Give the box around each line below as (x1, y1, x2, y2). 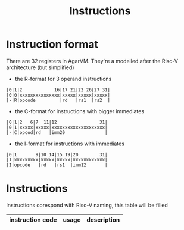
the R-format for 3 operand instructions (14, 75, 112, 82)
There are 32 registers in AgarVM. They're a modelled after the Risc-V (6, 57, 179, 64)
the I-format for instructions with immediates (14, 140, 125, 147)
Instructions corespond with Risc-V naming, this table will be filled (6, 201, 169, 209)
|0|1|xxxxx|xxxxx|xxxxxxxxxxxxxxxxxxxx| (6, 124, 108, 130)
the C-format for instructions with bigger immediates (14, 107, 145, 114)
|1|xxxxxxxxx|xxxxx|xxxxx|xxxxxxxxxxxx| (6, 157, 108, 163)
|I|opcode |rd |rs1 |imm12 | (6, 162, 108, 168)
